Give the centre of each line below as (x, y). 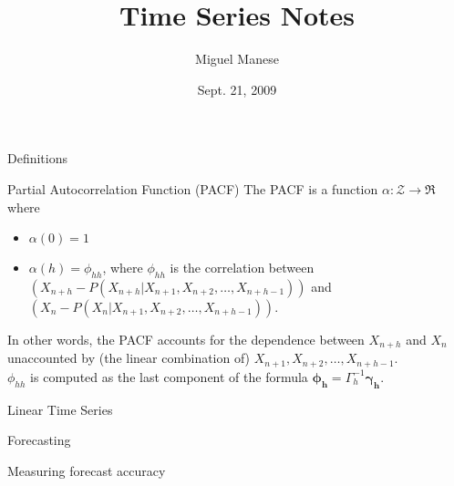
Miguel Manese (237, 59)
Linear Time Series (60, 409)
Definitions (38, 158)
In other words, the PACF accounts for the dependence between (186, 339)
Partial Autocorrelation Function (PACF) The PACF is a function (193, 188)
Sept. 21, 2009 (237, 89)
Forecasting (39, 440)
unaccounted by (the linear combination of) (129, 358)
